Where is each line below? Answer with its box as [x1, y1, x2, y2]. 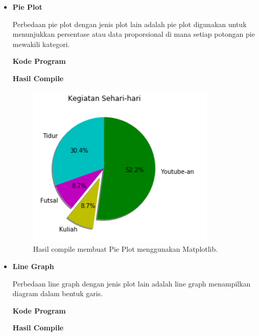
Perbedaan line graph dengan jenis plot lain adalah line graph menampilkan [12, 278, 251, 289]
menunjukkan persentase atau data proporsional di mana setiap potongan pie [12, 29, 255, 39]
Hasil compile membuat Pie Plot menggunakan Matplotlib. [33, 244, 218, 254]
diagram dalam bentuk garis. [12, 288, 103, 299]
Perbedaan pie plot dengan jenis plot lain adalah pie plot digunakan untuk [12, 18, 247, 29]
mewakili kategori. [12, 38, 70, 49]
